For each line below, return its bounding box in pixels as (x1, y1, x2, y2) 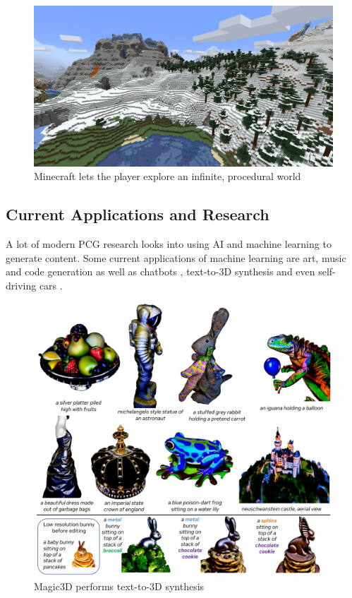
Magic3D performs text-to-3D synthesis (34, 578, 205, 593)
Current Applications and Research (6, 203, 269, 225)
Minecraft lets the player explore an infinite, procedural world (34, 169, 301, 184)
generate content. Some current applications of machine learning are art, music (6, 250, 346, 265)
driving (6, 277, 37, 292)
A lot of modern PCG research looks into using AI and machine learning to (6, 237, 332, 251)
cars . (39, 277, 63, 292)
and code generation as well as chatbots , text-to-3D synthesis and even (6, 264, 315, 279)
